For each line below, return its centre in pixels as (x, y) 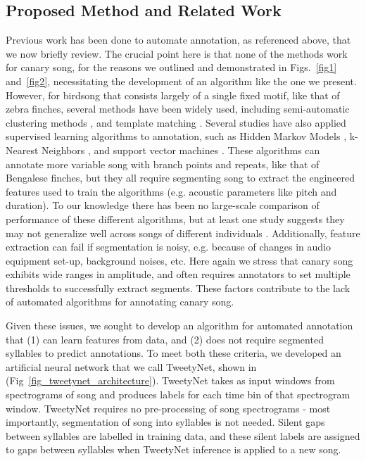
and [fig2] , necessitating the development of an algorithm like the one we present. (181, 81)
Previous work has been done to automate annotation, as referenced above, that (178, 40)
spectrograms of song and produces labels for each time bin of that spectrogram (178, 394)
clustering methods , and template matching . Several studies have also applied (176, 122)
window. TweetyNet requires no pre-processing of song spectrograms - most (168, 408)
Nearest (22, 150)
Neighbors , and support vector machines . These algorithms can (181, 150)
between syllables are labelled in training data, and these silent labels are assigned (183, 435)
